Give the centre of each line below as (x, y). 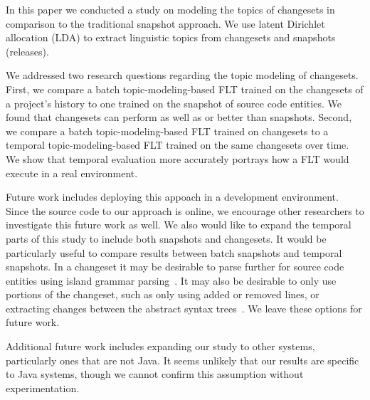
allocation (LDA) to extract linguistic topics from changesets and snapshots (171, 37)
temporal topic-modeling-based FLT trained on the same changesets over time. (178, 145)
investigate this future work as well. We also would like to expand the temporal (179, 225)
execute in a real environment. (72, 173)
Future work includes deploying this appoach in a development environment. (172, 197)
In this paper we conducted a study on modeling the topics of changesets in (170, 9)
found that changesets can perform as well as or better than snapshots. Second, (179, 117)
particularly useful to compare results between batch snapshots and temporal (174, 252)
